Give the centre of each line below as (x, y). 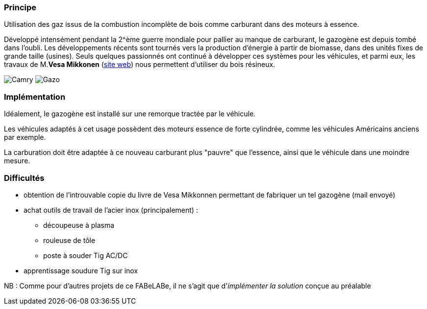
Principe (20, 7)
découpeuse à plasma (79, 225)
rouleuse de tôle (69, 240)
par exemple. (25, 137)
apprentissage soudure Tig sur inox (81, 270)
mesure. (17, 161)
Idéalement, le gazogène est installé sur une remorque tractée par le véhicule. (130, 114)
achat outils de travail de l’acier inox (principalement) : (111, 210)
